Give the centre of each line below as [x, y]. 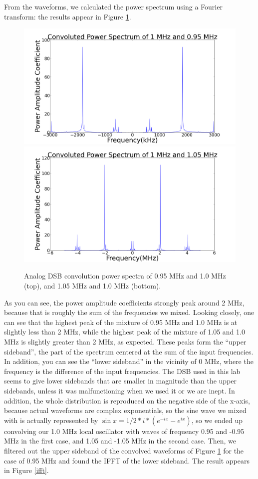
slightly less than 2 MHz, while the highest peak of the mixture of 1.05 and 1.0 [125, 332]
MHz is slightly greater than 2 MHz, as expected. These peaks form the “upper [125, 342]
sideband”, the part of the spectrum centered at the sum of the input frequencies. [129, 351]
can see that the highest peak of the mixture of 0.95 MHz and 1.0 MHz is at [121, 322]
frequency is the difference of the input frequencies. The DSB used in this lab [122, 371]
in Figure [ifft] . [26, 470]
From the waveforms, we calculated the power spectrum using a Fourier [113, 6]
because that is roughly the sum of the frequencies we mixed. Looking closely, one [129, 312]
